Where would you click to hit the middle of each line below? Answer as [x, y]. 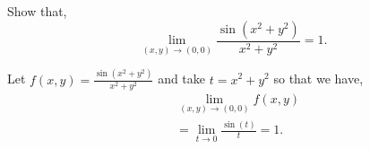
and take [182, 79]
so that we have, [318, 79]
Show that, [37, 11]
